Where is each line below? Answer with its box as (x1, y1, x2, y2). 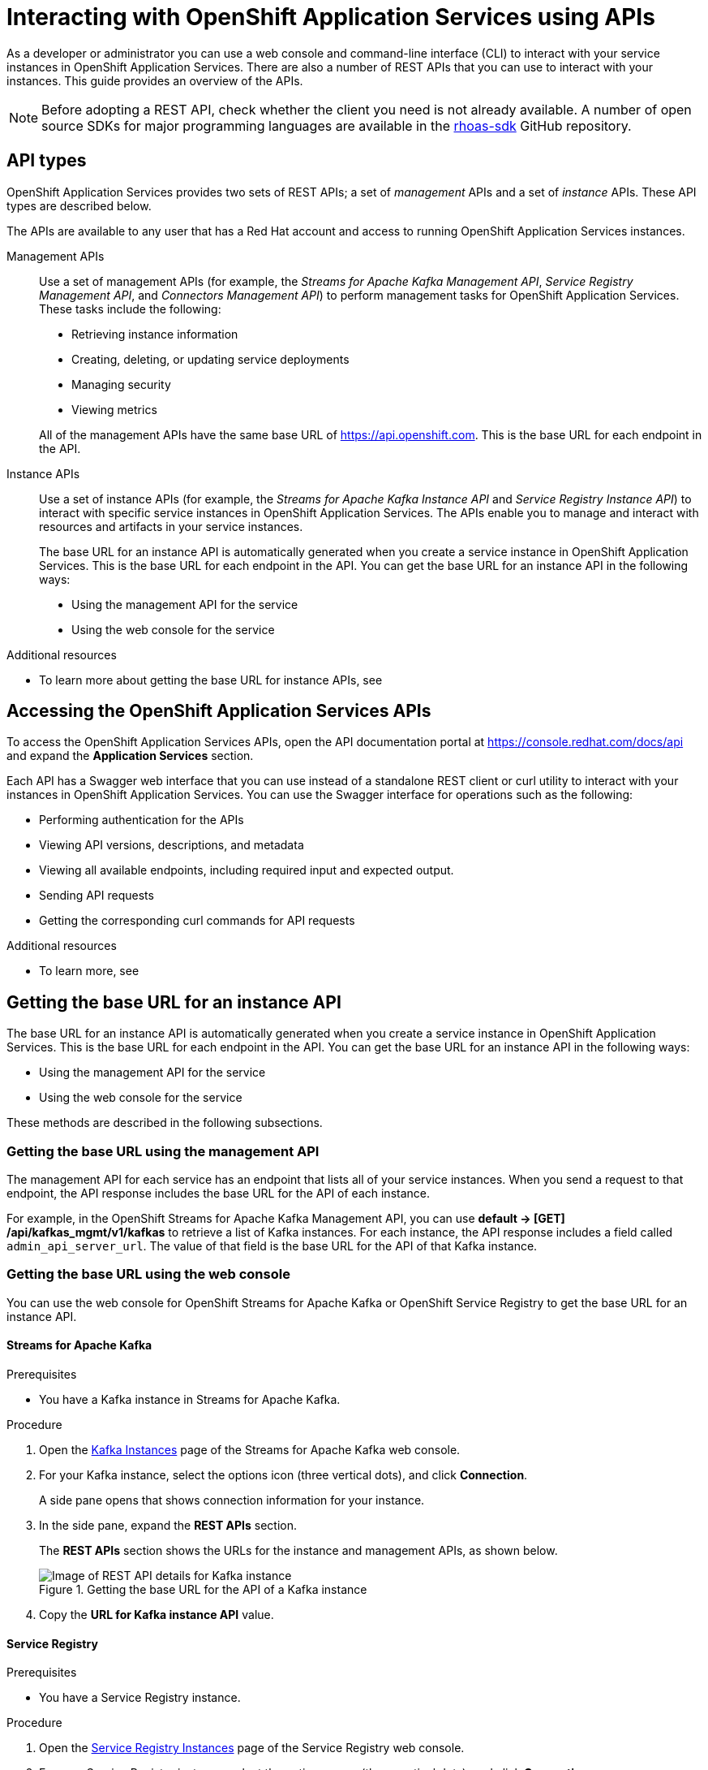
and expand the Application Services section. (6, 749, 254, 763)
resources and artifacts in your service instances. (39, 519, 303, 533)
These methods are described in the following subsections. (6, 1116, 323, 1130)
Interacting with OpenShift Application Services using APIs (6, 3, 655, 31)
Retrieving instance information (71, 326, 238, 341)
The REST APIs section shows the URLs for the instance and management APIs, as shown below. (39, 1543, 558, 1557)
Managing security (71, 377, 171, 391)
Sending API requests (39, 888, 154, 903)
